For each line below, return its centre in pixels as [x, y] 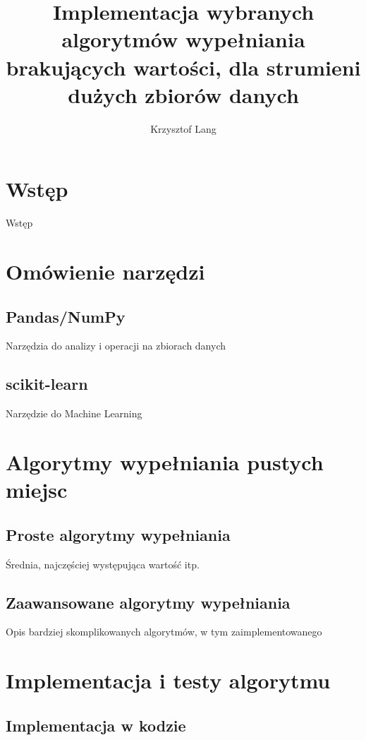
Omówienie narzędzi [105, 271]
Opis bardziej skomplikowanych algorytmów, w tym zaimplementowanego [164, 632]
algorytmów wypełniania [183, 39]
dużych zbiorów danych [183, 94]
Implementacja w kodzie [96, 725]
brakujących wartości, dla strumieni [183, 67]
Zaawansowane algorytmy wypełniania [148, 602]
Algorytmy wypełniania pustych [165, 461]
